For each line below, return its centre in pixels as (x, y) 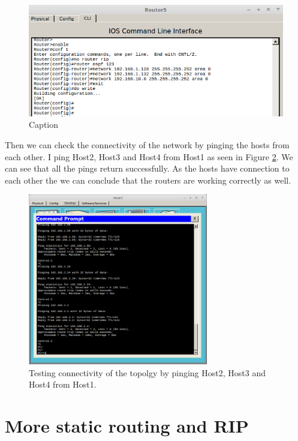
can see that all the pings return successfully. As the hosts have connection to (147, 168)
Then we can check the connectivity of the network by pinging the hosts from (147, 145)
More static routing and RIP (127, 426)
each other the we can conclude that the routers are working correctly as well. (148, 180)
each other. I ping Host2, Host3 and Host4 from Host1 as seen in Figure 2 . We (149, 156)
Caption (44, 124)
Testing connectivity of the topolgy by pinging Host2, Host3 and (147, 372)
